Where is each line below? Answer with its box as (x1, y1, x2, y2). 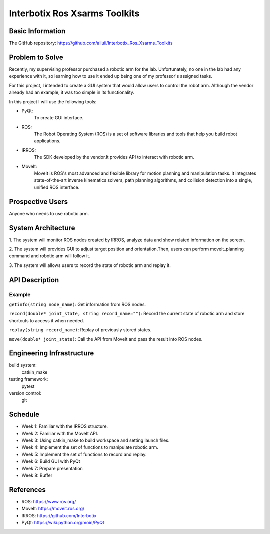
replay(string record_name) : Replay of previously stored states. (9, 327, 152, 333)
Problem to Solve (9, 53, 63, 61)
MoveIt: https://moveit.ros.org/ (21, 506, 85, 512)
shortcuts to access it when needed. (9, 317, 84, 323)
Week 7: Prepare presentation (21, 465, 83, 471)
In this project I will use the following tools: (9, 98, 97, 105)
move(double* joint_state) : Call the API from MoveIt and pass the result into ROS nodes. (9, 336, 203, 342)
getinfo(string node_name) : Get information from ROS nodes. (9, 301, 146, 307)
